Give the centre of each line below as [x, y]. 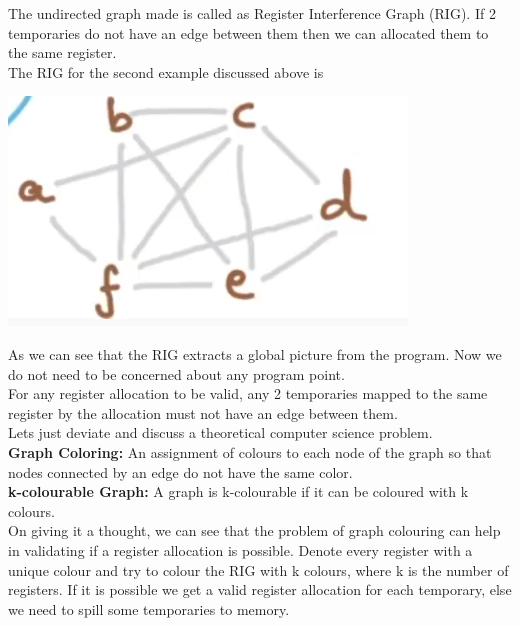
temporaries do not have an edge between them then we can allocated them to [248, 32]
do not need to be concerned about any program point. [176, 373]
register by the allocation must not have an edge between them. [203, 412]
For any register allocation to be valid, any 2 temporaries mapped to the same [248, 393]
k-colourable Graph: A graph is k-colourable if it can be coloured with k [238, 491]
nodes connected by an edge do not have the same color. [180, 471]
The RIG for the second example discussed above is [166, 71]
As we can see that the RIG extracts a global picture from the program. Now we [255, 353]
